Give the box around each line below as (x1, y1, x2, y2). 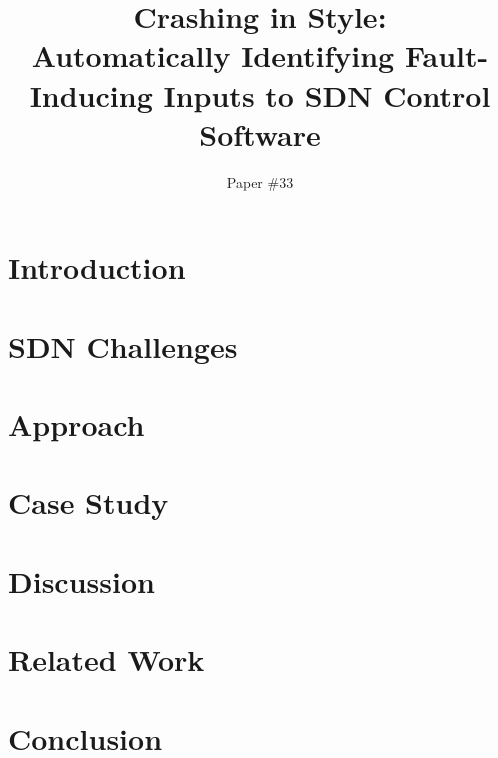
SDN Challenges (8, 325, 238, 366)
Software (199, 113, 321, 154)
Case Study (8, 482, 169, 523)
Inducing (29, 74, 153, 115)
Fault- (404, 35, 489, 76)
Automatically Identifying (31, 35, 395, 76)
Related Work (8, 639, 205, 680)
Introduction (8, 247, 186, 288)
